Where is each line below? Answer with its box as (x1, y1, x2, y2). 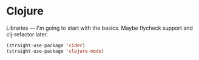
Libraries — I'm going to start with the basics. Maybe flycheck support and (6, 24, 193, 32)
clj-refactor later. (6, 30, 49, 38)
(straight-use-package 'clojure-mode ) (6, 48, 104, 54)
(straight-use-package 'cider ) (6, 42, 86, 48)
